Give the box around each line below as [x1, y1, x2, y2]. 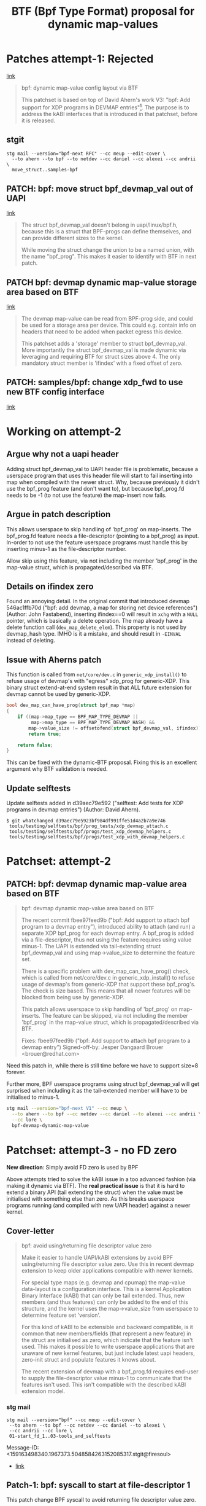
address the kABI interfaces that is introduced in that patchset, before [21, 110, 198, 117]
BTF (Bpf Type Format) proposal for [11, 4, 195, 18]
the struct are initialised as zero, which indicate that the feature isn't [21, 1336, 193, 1344]
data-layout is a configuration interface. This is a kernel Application [21, 1286, 191, 1293]
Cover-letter [6, 1225, 55, 1236]
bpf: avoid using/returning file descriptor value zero [21, 1242, 152, 1249]
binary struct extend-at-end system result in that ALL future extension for [6, 684, 192, 692]
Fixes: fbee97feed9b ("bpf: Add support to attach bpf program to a [21, 1037, 191, 1045]
